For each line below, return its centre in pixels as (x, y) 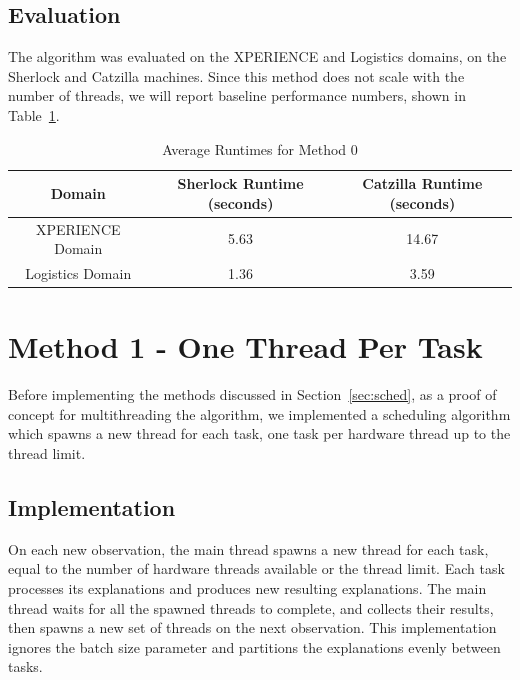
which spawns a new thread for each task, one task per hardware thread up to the (259, 433)
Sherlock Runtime (240, 183)
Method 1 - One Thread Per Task (245, 346)
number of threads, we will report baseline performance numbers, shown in (237, 95)
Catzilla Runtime (422, 183)
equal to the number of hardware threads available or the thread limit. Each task (256, 568)
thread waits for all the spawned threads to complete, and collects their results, (251, 607)
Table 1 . (34, 114)
